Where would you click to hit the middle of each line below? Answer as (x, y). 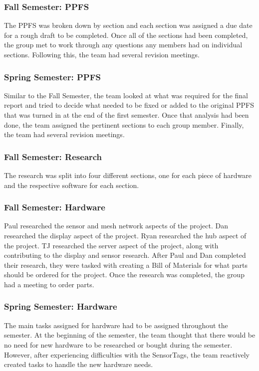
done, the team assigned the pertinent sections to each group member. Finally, (124, 124)
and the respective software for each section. (72, 185)
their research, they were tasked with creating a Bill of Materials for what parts (126, 265)
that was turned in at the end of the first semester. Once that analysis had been (127, 115)
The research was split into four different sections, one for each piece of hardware (128, 175)
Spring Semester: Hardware (61, 306)
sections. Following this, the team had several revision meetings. (102, 54)
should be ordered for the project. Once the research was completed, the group (124, 275)
